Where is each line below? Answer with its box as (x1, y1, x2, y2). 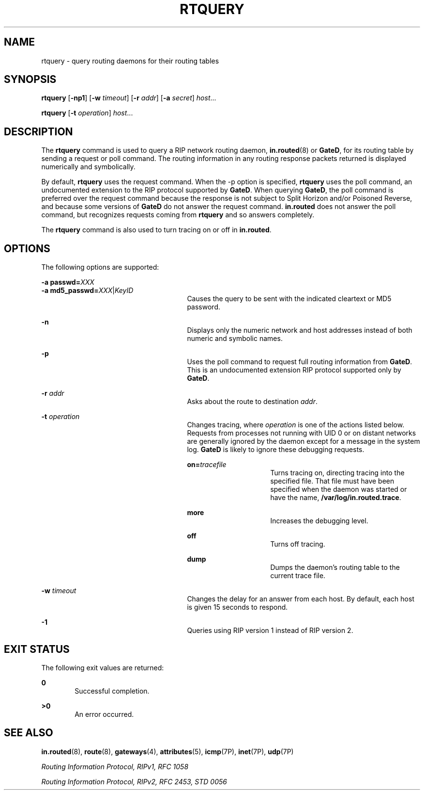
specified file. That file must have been (270, 477, 394, 486)
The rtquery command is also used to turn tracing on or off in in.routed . (41, 226, 272, 234)
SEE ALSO (4, 727, 53, 739)
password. (187, 303, 220, 311)
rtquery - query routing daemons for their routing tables (41, 56, 219, 65)
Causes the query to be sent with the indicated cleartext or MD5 (187, 294, 392, 303)
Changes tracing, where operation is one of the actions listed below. (187, 421, 405, 429)
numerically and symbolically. (41, 162, 136, 171)
